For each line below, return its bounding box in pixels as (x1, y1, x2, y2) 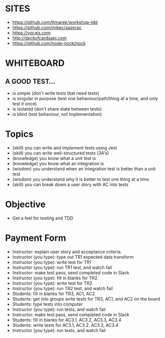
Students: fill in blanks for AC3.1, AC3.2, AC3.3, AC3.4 (12, 317, 122, 323)
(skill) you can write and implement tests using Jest (12, 145, 117, 150)
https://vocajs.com (12, 30, 51, 36)
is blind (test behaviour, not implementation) (12, 111, 102, 117)
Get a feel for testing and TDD (12, 215, 74, 221)
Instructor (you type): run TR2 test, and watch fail (12, 285, 113, 291)
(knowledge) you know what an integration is (12, 160, 104, 166)
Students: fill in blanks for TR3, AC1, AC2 (12, 291, 95, 297)
